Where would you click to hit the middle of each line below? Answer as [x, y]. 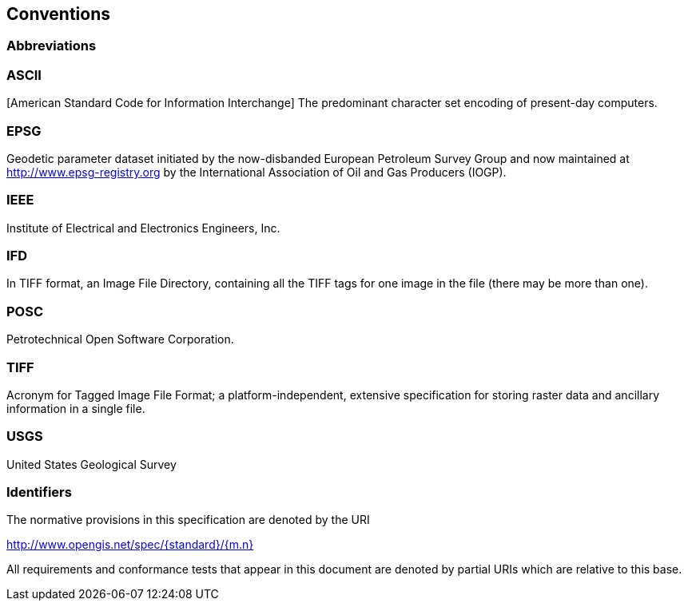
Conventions [59, 14]
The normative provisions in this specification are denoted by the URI [188, 520]
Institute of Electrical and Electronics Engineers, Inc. [143, 228]
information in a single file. [76, 408]
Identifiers [39, 492]
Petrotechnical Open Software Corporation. [120, 339]
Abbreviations [52, 46]
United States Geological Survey [91, 464]
